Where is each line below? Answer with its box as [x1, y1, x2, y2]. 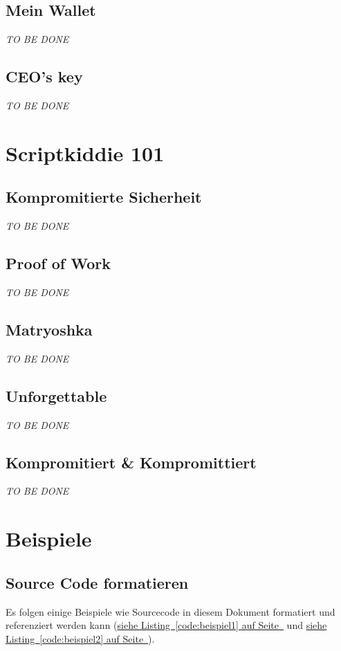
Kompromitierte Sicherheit [6, 186, 202, 208]
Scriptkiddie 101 [6, 138, 165, 167]
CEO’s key [6, 66, 83, 87]
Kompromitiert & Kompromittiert [6, 451, 257, 473]
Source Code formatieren [6, 571, 189, 593]
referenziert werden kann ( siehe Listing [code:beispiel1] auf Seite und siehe [6, 618, 327, 632]
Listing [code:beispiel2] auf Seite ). [6, 631, 155, 645]
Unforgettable [6, 385, 107, 406]
